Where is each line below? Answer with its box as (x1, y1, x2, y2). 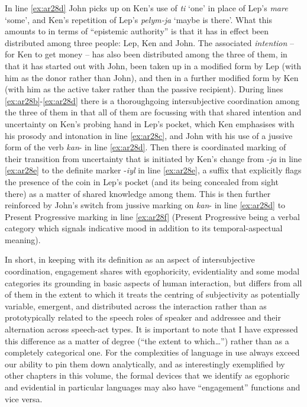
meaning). (5, 233, 41, 246)
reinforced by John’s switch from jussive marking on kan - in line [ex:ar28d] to (5, 199, 286, 211)
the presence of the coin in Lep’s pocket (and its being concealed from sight (5, 175, 279, 188)
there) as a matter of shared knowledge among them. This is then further (5, 187, 271, 199)
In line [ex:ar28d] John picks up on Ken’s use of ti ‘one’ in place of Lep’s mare (5, 2, 288, 14)
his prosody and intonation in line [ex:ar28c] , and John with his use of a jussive (5, 129, 293, 141)
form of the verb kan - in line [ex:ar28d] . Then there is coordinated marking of (5, 141, 286, 153)
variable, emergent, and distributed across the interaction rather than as (5, 299, 267, 312)
